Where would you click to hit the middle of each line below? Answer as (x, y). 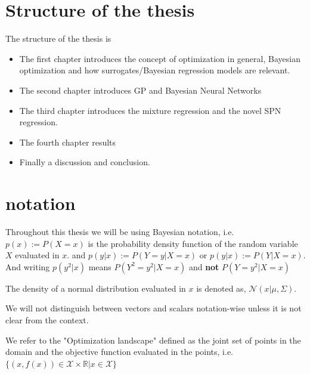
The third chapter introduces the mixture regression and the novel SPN (150, 110)
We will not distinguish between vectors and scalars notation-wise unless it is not (154, 308)
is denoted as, (221, 288)
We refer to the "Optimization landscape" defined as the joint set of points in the (153, 340)
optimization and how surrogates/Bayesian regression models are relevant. (155, 70)
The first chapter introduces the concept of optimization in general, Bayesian (160, 58)
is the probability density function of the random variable (193, 243)
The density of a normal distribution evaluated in (96, 288)
